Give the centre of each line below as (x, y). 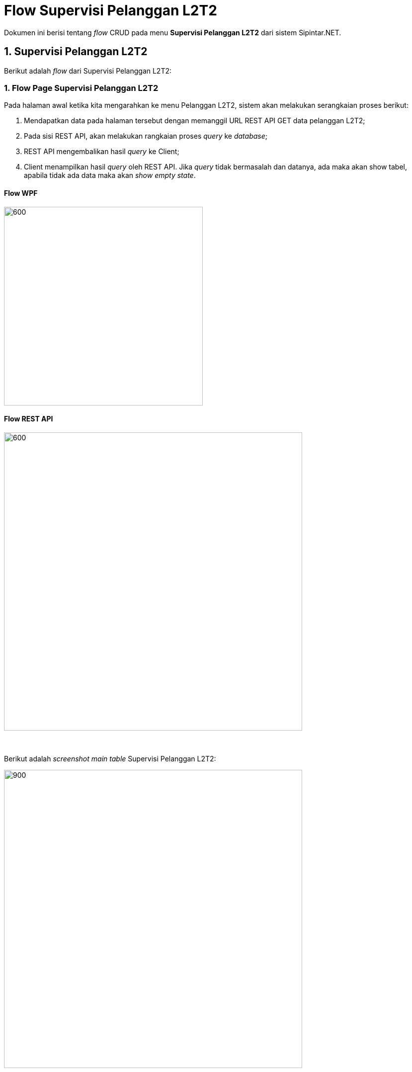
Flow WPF (21, 193)
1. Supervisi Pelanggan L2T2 (76, 52)
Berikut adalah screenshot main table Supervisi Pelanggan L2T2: (110, 758)
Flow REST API (29, 419)
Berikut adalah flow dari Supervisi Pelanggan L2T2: (88, 71)
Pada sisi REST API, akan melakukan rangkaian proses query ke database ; (146, 136)
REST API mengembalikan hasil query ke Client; (102, 152)
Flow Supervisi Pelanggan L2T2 (111, 10)
